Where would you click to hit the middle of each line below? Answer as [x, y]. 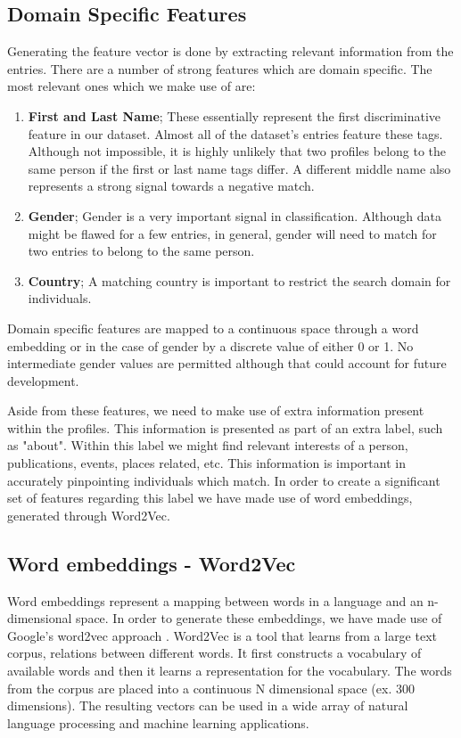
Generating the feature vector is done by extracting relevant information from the [230, 51]
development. [43, 380]
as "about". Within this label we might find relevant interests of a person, [208, 445]
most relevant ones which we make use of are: [132, 86]
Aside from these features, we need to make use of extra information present [216, 410]
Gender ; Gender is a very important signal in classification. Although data [235, 215]
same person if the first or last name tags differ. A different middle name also [239, 168]
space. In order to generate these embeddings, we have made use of [259, 618]
